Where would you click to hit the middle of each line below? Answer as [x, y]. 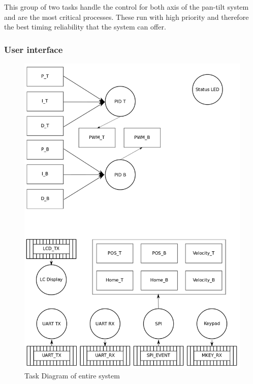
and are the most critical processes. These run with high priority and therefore [126, 17]
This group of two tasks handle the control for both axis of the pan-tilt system [126, 7]
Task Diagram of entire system [72, 376]
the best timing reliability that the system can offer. [85, 27]
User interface [34, 49]
